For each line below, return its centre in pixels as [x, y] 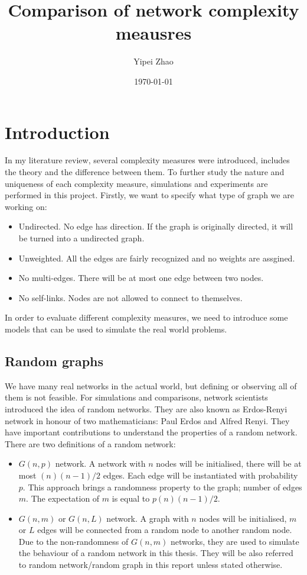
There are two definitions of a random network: [90, 443]
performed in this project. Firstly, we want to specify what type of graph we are [149, 195]
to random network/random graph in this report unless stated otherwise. [151, 565]
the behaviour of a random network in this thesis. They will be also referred [156, 553]
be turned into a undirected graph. [81, 238]
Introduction [57, 132]
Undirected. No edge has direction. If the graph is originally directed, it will [156, 226]
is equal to [131, 498]
